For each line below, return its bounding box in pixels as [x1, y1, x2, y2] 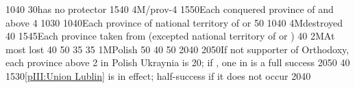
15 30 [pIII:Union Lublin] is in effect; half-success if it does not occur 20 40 [5, 68, 311, 83]
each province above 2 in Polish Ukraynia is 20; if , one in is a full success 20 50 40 [5, 55, 350, 70]
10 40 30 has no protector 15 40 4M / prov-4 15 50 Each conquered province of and [5, 2, 334, 16]
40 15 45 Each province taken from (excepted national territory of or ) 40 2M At [5, 29, 335, 43]
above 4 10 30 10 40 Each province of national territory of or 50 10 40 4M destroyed [5, 15, 343, 29]
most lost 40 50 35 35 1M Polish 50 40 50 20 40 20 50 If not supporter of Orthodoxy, [5, 42, 350, 56]
